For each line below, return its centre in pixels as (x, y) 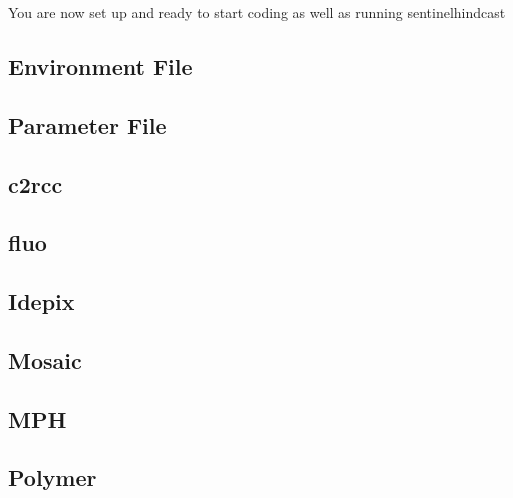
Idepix (41, 301)
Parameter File (87, 124)
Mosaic (45, 359)
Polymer (52, 477)
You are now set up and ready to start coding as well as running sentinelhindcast (257, 12)
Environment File (100, 65)
